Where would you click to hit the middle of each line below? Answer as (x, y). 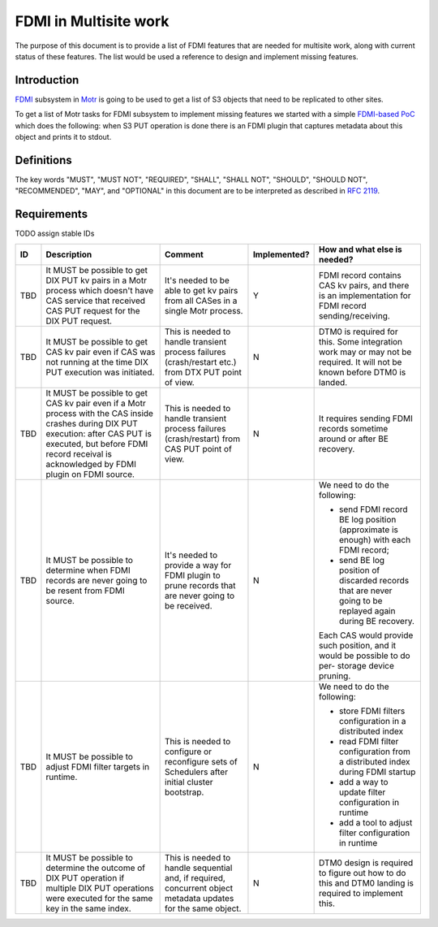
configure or (189, 752)
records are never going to (97, 580)
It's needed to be (198, 280)
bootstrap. (185, 792)
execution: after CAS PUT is (99, 433)
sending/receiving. (355, 315)
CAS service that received (96, 301)
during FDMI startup (378, 772)
